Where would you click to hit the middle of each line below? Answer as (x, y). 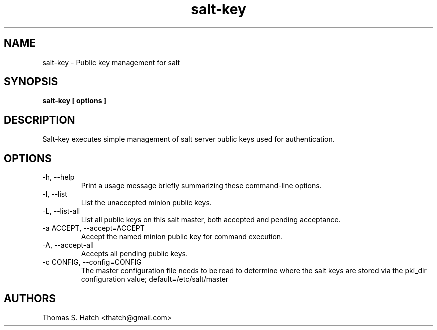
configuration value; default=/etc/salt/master (155, 279)
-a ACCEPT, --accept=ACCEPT (94, 228)
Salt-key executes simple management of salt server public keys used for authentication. (189, 139)
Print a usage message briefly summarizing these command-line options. (201, 186)
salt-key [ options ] (75, 101)
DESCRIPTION (40, 120)
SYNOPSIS (31, 82)
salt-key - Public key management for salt (111, 62)
